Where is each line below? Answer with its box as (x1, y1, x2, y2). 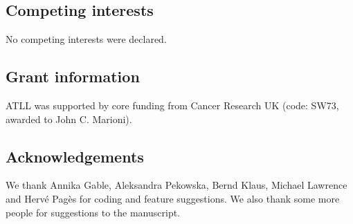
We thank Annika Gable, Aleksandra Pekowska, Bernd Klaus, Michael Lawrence (6, 178, 347, 192)
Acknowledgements (6, 145, 144, 167)
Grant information (6, 66, 140, 87)
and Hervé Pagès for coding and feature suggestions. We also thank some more (6, 191, 340, 205)
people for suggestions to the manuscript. (6, 205, 180, 219)
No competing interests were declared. (6, 32, 167, 46)
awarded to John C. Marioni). (6, 111, 132, 126)
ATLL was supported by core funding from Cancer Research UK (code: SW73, (6, 98, 339, 112)
